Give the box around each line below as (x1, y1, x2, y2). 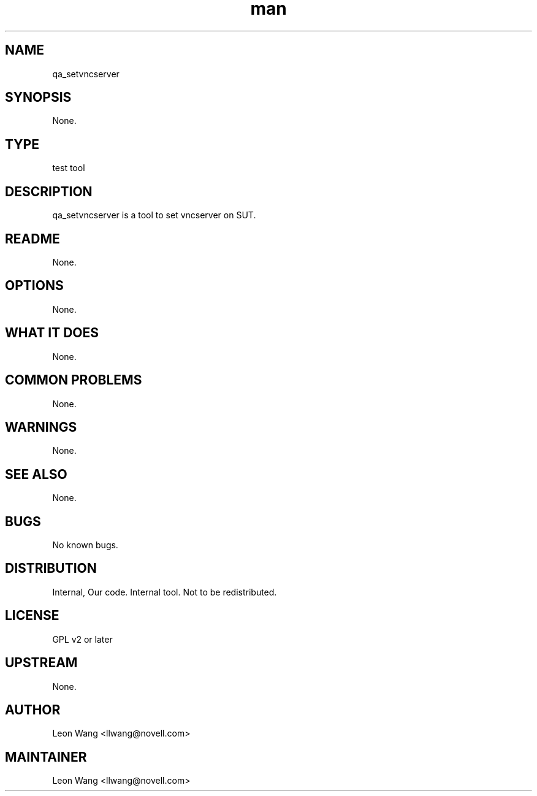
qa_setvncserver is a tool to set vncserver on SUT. (52, 210, 256, 221)
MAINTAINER (5, 749, 87, 765)
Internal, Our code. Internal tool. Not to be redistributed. (52, 586, 277, 597)
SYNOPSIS (5, 90, 72, 105)
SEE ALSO (5, 466, 67, 482)
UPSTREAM (5, 655, 78, 671)
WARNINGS (5, 419, 77, 435)
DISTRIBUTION (5, 561, 97, 576)
